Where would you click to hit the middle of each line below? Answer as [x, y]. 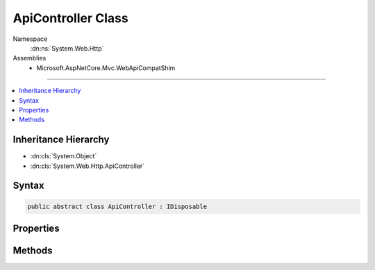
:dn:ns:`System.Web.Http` [67, 48]
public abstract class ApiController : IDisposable [117, 206]
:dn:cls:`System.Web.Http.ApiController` [87, 166]
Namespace [30, 39]
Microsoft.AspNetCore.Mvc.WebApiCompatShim [106, 68]
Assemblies [30, 58]
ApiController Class [70, 18]
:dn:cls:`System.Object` [64, 156]
